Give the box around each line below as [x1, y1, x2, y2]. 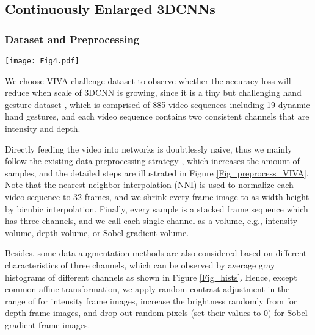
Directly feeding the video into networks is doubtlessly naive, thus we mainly [5, 142, 292, 155]
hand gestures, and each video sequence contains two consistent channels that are [5, 110, 310, 123]
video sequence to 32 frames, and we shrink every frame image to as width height [5, 190, 310, 203]
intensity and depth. [5, 122, 81, 135]
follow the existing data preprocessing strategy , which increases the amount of [5, 154, 300, 167]
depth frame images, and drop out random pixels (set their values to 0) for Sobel [5, 306, 308, 319]
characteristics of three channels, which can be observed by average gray [5, 258, 275, 271]
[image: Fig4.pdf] [5, 57, 79, 65]
